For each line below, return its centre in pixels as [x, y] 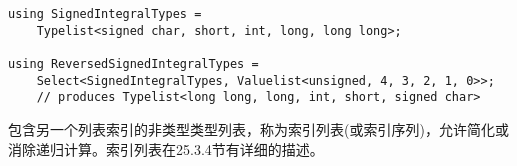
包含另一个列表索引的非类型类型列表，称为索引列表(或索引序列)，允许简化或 [258, 128]
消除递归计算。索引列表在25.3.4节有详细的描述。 [166, 148]
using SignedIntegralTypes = [105, 14]
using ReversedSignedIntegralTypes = [133, 63]
